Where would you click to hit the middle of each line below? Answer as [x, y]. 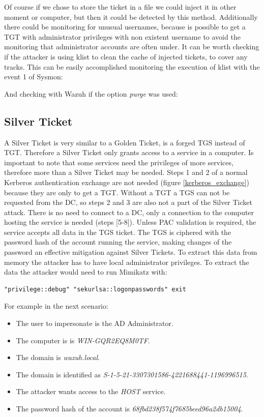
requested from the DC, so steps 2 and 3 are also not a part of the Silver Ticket [128, 202]
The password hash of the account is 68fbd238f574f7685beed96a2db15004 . [129, 409]
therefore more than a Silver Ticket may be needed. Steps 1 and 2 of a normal [126, 172]
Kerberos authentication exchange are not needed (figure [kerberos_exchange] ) [127, 182]
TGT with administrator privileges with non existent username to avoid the [122, 36]
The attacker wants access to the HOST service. [91, 391]
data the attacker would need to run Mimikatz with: [86, 272]
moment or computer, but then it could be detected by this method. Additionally [131, 17]
